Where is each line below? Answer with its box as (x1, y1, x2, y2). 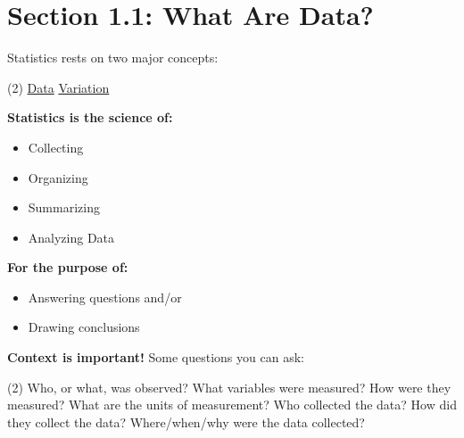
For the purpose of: (7, 258, 128, 277)
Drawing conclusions (28, 318, 140, 336)
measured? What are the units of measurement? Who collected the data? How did (7, 395, 457, 414)
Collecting (28, 137, 84, 156)
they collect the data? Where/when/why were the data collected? (7, 412, 365, 431)
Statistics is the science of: (7, 108, 173, 127)
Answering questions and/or (28, 287, 182, 306)
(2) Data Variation (7, 78, 110, 96)
